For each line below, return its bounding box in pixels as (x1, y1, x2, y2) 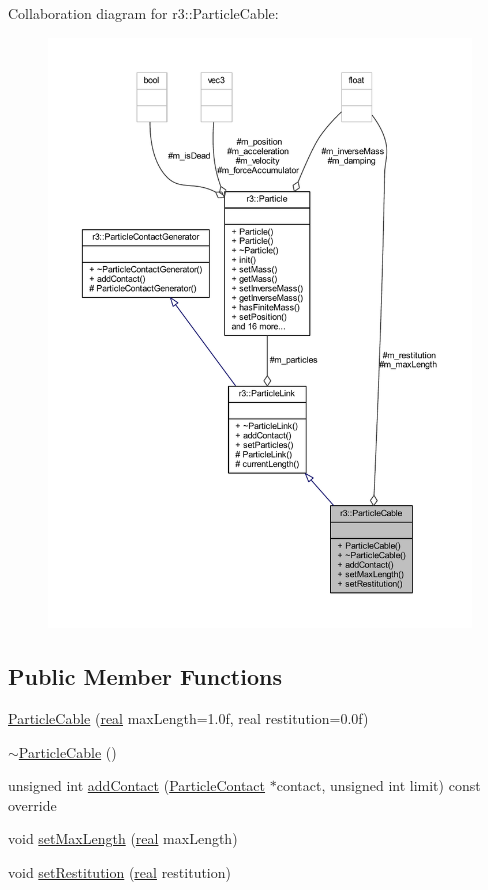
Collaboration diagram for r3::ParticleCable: (8, 3, 279, 23)
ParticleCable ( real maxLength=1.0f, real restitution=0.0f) (8, 708, 369, 729)
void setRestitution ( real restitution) (8, 862, 231, 883)
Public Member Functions (8, 661, 282, 692)
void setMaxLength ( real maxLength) (8, 828, 238, 849)
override (8, 794, 57, 815)
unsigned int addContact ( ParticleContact (8, 775, 266, 796)
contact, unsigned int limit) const (276, 775, 481, 796)
